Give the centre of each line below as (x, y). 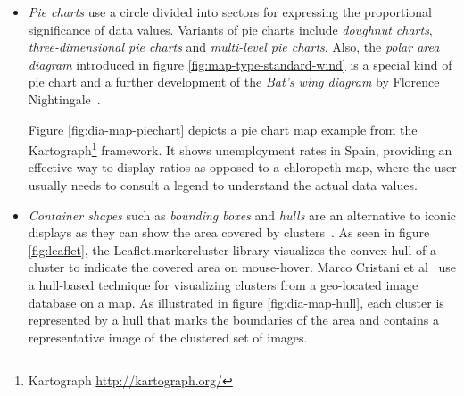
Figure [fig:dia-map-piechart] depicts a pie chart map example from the (223, 129)
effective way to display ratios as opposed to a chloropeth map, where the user (242, 167)
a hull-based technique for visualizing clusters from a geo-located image (223, 284)
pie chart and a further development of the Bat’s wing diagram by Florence (234, 82)
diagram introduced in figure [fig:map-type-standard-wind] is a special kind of (240, 64)
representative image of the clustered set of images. (168, 337)
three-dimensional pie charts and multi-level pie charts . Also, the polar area (234, 47)
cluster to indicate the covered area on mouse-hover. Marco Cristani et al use (242, 267)
